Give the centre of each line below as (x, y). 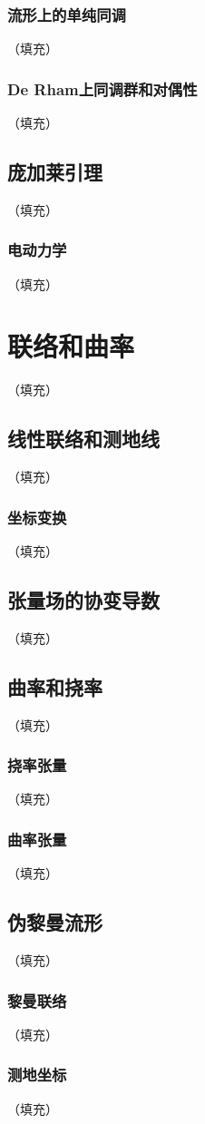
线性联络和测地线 (83, 439)
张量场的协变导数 (83, 599)
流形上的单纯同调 (67, 14)
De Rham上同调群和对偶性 (102, 88)
